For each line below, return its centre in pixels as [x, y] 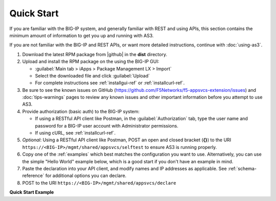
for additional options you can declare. [86, 175]
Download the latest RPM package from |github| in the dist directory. [95, 54]
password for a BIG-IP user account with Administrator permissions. [107, 125]
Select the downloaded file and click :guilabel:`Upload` [93, 76]
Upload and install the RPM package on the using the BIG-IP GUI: [91, 62]
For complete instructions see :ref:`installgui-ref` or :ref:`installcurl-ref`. [110, 83]
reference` [33, 175]
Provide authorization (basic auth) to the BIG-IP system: [81, 111]
